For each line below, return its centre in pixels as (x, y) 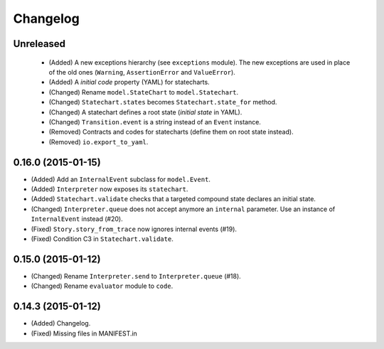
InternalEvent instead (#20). (77, 219)
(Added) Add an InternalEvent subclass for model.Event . (121, 179)
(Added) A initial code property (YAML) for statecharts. (129, 82)
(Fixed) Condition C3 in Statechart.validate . (102, 239)
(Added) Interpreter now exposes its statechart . (110, 189)
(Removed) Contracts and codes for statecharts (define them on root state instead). (171, 132)
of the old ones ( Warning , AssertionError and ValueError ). (142, 72)
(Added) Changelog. (61, 323)
